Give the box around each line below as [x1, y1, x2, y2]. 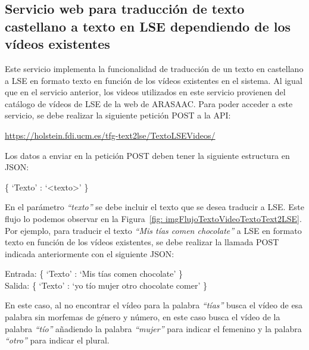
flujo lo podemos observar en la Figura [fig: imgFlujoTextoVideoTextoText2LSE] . [5, 212, 302, 224]
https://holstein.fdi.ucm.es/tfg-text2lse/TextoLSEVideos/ [5, 129, 216, 141]
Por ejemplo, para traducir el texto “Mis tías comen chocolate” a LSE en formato [5, 224, 302, 236]
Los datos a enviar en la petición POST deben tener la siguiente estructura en [5, 149, 290, 161]
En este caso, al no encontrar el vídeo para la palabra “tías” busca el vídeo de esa [5, 299, 303, 311]
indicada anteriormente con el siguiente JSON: [5, 247, 174, 260]
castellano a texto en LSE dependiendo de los [5, 17, 291, 35]
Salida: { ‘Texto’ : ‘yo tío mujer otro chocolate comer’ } [5, 279, 207, 291]
